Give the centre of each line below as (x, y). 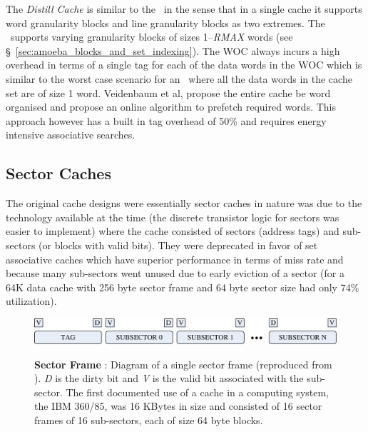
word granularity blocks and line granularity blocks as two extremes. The (165, 22)
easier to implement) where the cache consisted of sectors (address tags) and (173, 231)
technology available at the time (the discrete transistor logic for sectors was (173, 217)
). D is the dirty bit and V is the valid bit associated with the (169, 378)
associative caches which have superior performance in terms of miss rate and (175, 259)
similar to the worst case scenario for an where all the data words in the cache (179, 78)
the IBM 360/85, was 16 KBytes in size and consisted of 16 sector (178, 406)
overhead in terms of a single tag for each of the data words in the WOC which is (184, 65)
